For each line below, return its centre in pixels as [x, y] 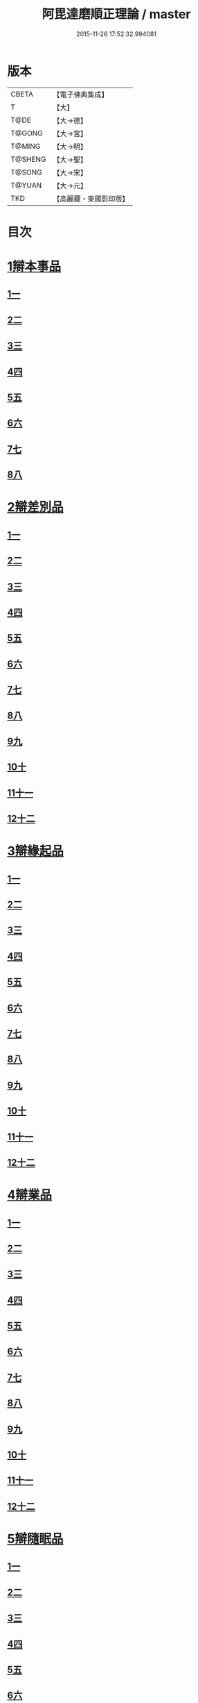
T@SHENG [28, 159]
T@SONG [27, 172]
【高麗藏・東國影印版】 [91, 199]
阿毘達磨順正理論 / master [116, 14]
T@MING [26, 146]
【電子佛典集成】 [81, 94]
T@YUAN [26, 185]
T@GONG [27, 133]
